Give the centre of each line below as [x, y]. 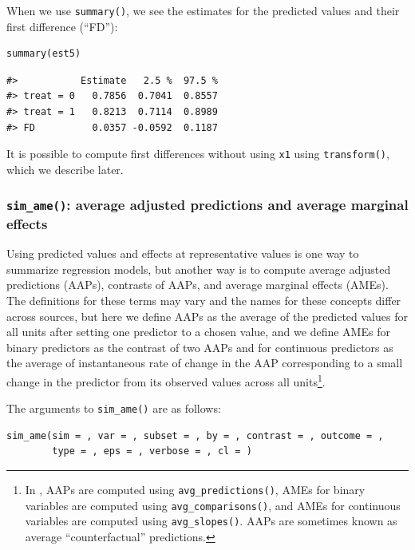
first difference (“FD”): [62, 26]
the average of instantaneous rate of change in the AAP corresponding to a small [205, 363]
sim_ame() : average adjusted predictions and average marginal [207, 205]
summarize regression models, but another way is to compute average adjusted [199, 269]
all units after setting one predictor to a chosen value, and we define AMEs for [198, 332]
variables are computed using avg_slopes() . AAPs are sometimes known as [211, 521]
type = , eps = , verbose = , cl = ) [152, 451]
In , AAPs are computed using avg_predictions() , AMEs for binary [195, 490]
